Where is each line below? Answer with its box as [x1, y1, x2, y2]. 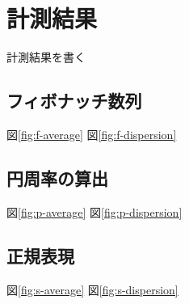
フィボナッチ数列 [6, 88, 142, 113]
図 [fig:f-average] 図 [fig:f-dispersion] [6, 125, 177, 142]
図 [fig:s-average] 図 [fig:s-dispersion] [6, 281, 178, 298]
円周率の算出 [6, 165, 108, 190]
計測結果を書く [6, 49, 86, 65]
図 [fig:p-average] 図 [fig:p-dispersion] [6, 203, 183, 220]
